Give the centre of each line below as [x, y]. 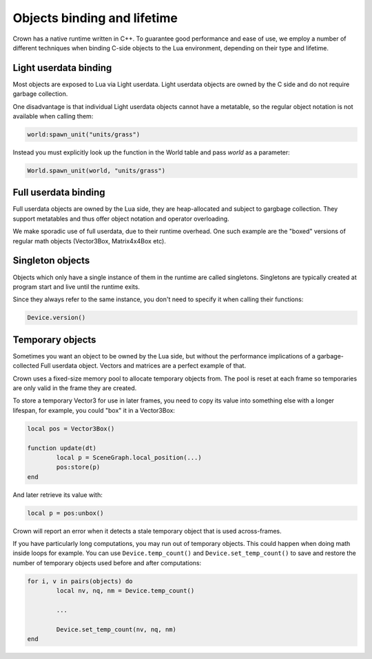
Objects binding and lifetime [95, 18]
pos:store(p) [78, 467]
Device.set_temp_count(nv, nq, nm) [116, 629]
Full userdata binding [59, 193]
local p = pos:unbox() [65, 513]
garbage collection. [40, 94]
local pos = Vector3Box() [71, 428]
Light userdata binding [62, 68]
